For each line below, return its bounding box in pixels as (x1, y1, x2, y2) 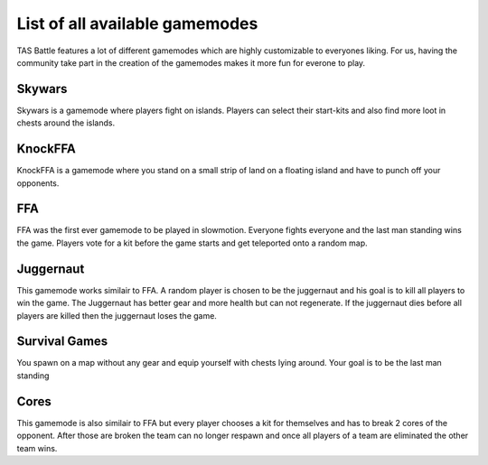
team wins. (16, 442, 58, 453)
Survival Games (16, 334, 108, 349)
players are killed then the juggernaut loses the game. (16, 310, 217, 321)
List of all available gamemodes (16, 14, 258, 33)
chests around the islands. (16, 117, 116, 128)
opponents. (16, 177, 60, 189)
